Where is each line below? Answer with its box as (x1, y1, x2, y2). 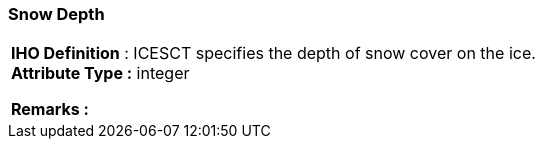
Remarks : (11, 99, 89, 120)
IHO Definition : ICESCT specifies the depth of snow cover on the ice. (11, 43, 536, 64)
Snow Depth (8, 4, 105, 24)
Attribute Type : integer (11, 63, 190, 84)
